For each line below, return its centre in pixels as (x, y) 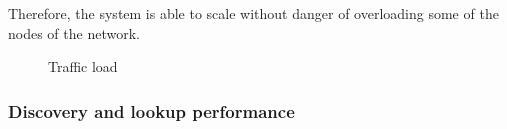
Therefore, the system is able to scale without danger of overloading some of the (253, 13)
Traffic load (83, 66)
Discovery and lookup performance (151, 110)
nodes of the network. (74, 32)
